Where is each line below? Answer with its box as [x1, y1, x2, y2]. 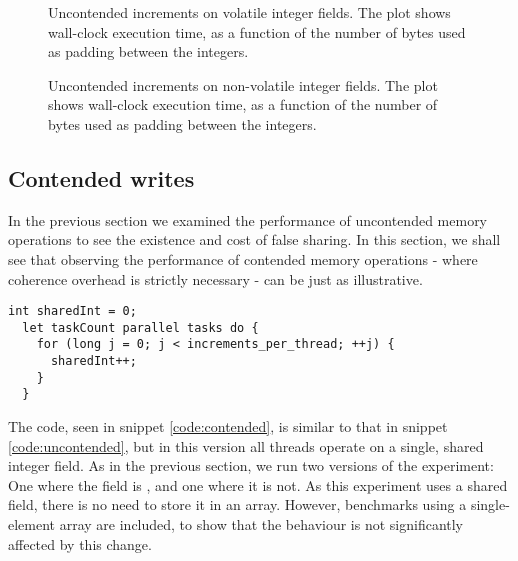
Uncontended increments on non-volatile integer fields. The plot [48, 74, 438, 95]
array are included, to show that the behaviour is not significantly [59, 514, 464, 535]
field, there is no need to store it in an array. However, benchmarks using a [8, 494, 467, 515]
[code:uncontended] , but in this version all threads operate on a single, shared [8, 435, 484, 456]
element [8, 514, 56, 535]
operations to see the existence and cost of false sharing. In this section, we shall [8, 229, 501, 250]
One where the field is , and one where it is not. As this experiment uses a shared [8, 474, 508, 495]
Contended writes [8, 162, 195, 193]
